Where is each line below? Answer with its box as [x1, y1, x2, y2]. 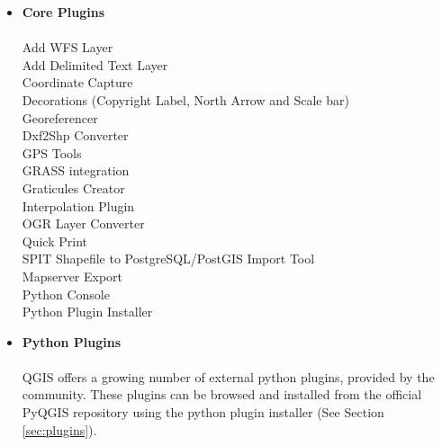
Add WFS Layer [22, 38, 113, 57]
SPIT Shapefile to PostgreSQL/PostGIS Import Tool [22, 249, 315, 268]
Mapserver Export [22, 266, 123, 285]
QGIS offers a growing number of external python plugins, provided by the [22, 367, 435, 386]
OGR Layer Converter [22, 214, 145, 233]
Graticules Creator [22, 178, 125, 197]
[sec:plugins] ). [22, 420, 97, 439]
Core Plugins [22, 3, 105, 21]
